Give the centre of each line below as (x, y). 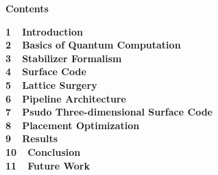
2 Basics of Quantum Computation (93, 45)
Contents (27, 8)
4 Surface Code (46, 71)
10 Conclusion (43, 151)
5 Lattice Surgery (51, 84)
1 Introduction (44, 31)
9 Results (32, 138)
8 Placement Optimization (73, 125)
